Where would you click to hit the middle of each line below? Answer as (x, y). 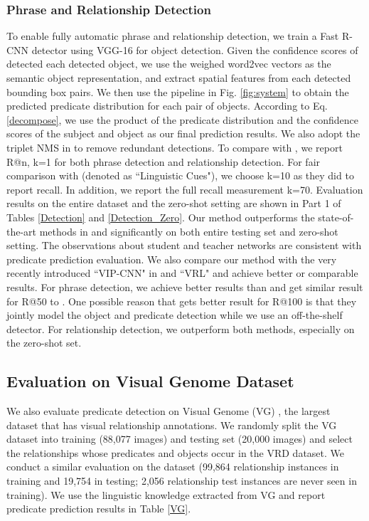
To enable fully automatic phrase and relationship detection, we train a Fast (173, 36)
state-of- (336, 217)
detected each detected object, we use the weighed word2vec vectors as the (169, 64)
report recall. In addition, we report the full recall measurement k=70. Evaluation (185, 189)
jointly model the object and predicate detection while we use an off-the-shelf (175, 315)
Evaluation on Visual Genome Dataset (150, 381)
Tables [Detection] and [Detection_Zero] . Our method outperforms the (161, 217)
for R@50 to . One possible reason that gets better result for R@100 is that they (182, 301)
